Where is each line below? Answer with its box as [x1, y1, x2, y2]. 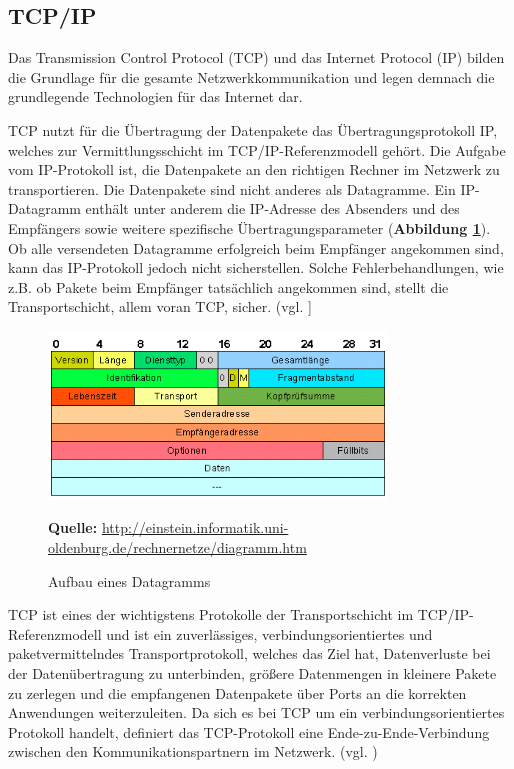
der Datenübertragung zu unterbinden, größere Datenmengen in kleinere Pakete [8, 663, 497, 684]
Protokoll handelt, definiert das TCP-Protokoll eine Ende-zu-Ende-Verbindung [8, 721, 490, 742]
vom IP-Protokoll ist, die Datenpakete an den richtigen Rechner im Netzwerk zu [8, 159, 500, 180]
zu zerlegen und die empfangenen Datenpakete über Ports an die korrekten [8, 682, 467, 703]
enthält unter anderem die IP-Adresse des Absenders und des [85, 198, 460, 219]
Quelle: [48, 517, 98, 538]
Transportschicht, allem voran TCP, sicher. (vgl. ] [8, 296, 312, 317]
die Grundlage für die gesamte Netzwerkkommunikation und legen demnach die [8, 66, 495, 87]
